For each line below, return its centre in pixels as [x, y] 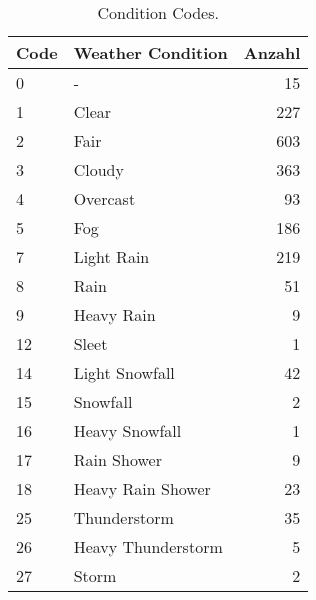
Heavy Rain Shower [142, 488]
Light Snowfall [124, 372]
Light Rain [111, 256]
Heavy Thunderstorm [148, 546]
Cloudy [98, 169]
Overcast [104, 198]
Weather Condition [150, 52]
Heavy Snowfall [127, 430]
